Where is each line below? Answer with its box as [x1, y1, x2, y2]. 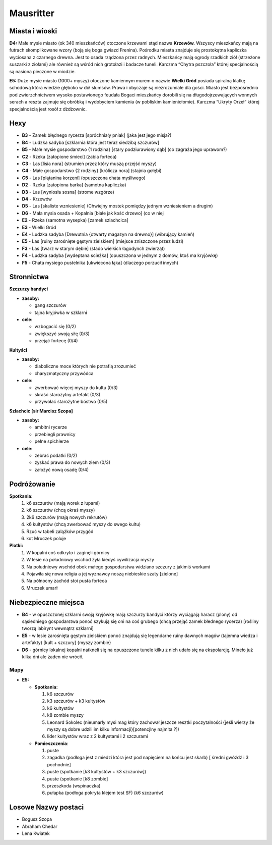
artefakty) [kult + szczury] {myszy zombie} [22, 640, 111, 646]
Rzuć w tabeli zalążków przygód [26, 528, 94, 535]
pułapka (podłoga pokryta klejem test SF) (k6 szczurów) [47, 790, 164, 796]
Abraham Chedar [22, 823, 58, 829]
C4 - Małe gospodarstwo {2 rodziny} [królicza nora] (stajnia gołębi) [22, 168, 162, 174]
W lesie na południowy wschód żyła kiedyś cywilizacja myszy [26, 557, 155, 563]
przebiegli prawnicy [34, 431, 76, 437]
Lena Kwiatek [22, 830, 50, 836]
